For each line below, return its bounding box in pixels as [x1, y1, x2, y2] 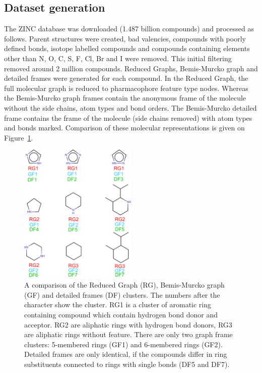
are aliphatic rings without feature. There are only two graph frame [24, 329, 233, 340]
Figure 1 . [4, 132, 33, 143]
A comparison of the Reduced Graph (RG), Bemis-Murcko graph [24, 279, 225, 290]
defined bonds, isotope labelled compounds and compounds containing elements [4, 43, 250, 54]
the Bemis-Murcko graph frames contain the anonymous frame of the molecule [4, 92, 246, 103]
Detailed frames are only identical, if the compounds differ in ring [24, 349, 227, 359]
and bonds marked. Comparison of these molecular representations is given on [4, 122, 245, 133]
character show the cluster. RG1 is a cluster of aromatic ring [24, 299, 212, 310]
